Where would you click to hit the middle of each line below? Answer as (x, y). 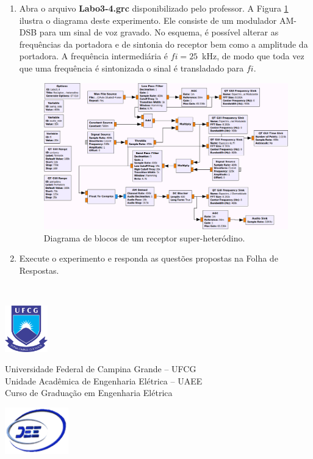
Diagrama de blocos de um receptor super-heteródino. (144, 237)
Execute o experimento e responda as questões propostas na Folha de (149, 258)
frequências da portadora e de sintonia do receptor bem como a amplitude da (164, 44)
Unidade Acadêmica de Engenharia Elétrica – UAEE (104, 380)
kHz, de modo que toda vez (253, 56)
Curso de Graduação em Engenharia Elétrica (89, 393)
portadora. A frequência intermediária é (94, 56)
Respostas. (39, 270)
